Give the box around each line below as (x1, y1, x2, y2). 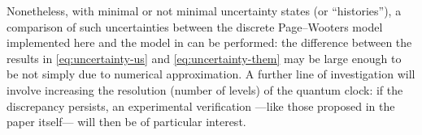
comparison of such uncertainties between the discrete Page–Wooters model (7, 18, 383, 35)
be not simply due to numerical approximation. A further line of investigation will (7, 65, 415, 82)
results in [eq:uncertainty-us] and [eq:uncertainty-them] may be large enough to (7, 49, 402, 66)
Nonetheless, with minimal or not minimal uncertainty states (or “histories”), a (7, 2, 402, 19)
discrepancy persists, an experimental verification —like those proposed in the (7, 97, 395, 114)
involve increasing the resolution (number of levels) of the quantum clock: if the (7, 81, 403, 98)
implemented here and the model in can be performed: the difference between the (7, 34, 412, 51)
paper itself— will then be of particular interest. (7, 113, 246, 130)
